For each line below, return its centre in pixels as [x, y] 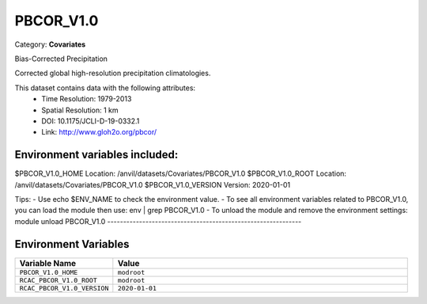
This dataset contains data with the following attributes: [105, 88]
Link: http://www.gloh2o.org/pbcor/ [99, 132]
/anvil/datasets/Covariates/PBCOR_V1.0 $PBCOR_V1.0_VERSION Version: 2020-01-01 [153, 184]
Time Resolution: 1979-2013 [87, 99]
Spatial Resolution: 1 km [80, 110]
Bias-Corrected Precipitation [61, 59]
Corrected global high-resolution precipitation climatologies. [113, 73]
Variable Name [48, 263]
